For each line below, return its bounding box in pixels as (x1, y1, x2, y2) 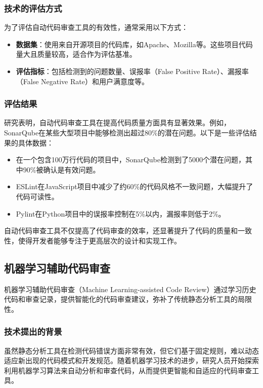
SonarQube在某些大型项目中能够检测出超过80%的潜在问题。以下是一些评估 (4, 127, 250, 137)
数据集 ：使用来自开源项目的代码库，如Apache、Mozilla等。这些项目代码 (16, 39, 253, 49)
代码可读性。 (16, 191, 59, 201)
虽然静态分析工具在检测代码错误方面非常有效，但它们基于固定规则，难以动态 (4, 345, 259, 356)
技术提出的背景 (4, 325, 62, 338)
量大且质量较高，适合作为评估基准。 (16, 49, 137, 59)
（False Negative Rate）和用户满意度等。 (16, 76, 149, 86)
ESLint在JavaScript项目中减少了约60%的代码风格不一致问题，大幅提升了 (16, 181, 253, 192)
